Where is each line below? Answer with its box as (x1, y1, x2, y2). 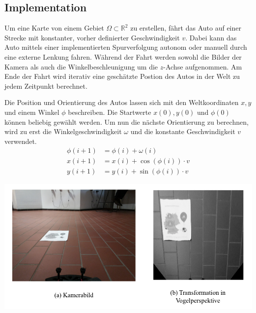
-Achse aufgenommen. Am (163, 61, 242, 71)
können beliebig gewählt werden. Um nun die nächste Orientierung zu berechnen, (4, 116, 249, 127)
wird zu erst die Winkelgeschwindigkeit (4, 126, 122, 137)
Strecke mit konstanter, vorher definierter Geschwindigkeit (4, 32, 180, 42)
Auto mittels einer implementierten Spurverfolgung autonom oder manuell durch (4, 42, 247, 52)
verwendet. (4, 136, 37, 146)
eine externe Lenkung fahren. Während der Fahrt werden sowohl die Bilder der (4, 51, 242, 62)
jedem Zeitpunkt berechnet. (4, 80, 87, 91)
